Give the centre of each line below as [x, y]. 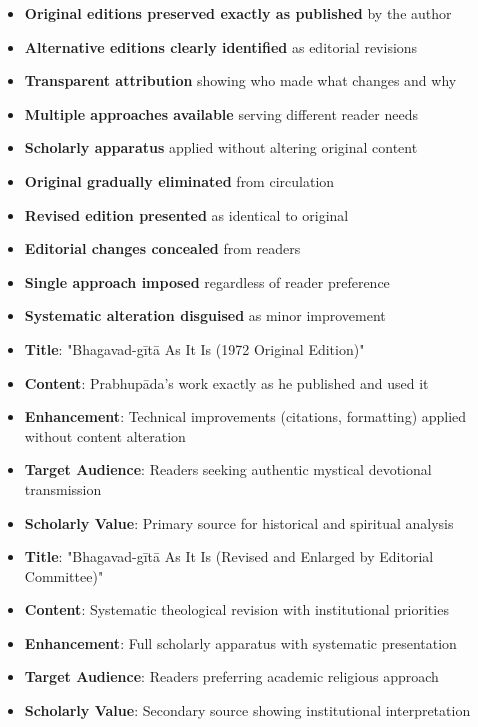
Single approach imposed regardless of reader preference [207, 281]
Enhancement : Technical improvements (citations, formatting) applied [245, 416]
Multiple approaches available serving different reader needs [221, 113]
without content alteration [105, 435]
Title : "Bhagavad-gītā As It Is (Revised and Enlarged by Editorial [229, 556]
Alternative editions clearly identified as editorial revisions [221, 46]
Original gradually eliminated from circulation [179, 180]
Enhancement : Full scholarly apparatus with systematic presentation [240, 642]
